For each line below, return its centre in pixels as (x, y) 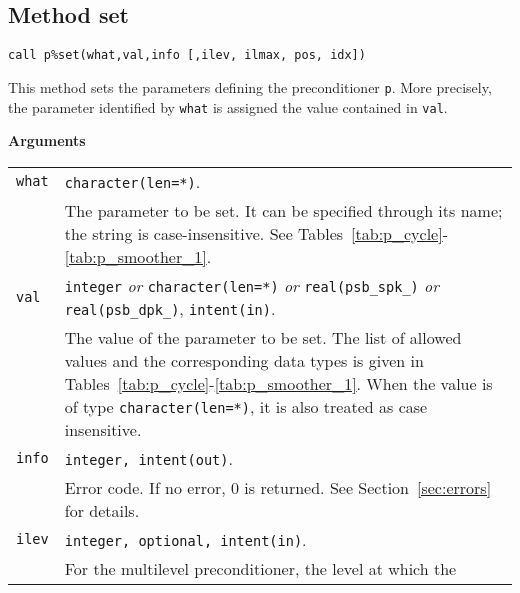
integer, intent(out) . (148, 458)
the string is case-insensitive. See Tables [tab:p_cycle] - (256, 233)
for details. (102, 510)
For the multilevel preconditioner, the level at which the (260, 568)
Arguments (47, 140)
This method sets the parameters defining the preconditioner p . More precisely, (250, 86)
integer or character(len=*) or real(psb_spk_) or (252, 285)
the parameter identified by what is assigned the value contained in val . (228, 106)
